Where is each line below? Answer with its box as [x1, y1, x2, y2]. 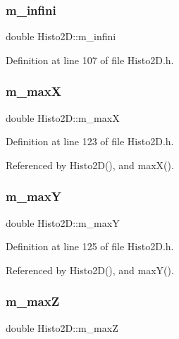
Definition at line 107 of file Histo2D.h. [6, 52, 174, 67]
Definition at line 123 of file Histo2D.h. [6, 134, 174, 149]
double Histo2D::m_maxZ [6, 320, 118, 335]
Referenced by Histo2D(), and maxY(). [6, 262, 174, 277]
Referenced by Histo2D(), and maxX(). [6, 157, 174, 172]
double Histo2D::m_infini [6, 29, 116, 44]
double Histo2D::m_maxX [6, 110, 120, 125]
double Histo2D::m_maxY [6, 215, 120, 230]
